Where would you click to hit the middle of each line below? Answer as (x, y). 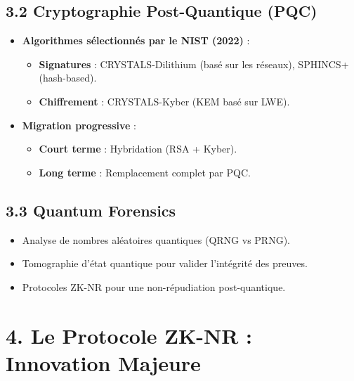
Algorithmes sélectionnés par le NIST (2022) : (136, 40)
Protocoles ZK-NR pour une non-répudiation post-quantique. (154, 286)
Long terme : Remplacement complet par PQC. (145, 172)
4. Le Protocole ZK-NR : (129, 335)
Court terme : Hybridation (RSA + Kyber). (138, 149)
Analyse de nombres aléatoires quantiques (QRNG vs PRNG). (156, 239)
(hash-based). (68, 78)
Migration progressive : (79, 125)
